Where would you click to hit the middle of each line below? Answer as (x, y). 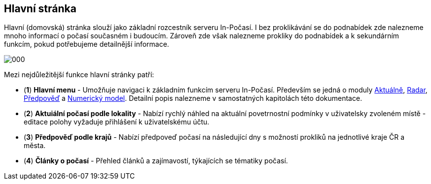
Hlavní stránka (40, 9)
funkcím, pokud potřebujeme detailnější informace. (87, 44)
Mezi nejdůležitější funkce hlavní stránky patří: (79, 75)
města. (35, 146)
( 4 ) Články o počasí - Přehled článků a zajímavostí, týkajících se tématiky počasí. (156, 161)
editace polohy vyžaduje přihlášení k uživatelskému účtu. (117, 122)
